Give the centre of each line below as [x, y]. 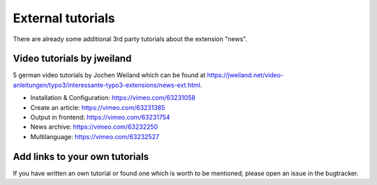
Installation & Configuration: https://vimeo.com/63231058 [113, 98]
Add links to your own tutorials [81, 156]
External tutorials [64, 18]
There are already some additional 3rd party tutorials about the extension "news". [130, 39]
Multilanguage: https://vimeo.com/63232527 [95, 136]
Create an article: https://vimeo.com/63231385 [98, 107]
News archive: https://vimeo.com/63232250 [94, 127]
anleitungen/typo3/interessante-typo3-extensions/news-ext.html [106, 85]
